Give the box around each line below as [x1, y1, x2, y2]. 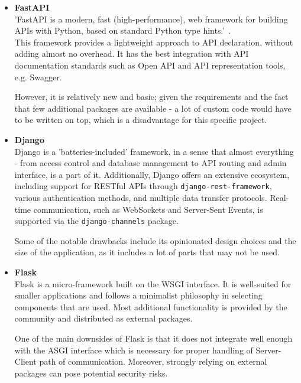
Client [14, 355, 37, 368]
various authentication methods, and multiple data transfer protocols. [14, 191, 267, 203]
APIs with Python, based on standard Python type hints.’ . [14, 24, 231, 37]
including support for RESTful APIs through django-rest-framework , [14, 180, 272, 192]
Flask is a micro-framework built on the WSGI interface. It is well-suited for [14, 277, 292, 290]
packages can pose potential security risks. [14, 366, 168, 379]
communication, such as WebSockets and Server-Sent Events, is [33, 203, 263, 215]
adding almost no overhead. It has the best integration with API [14, 47, 249, 60]
